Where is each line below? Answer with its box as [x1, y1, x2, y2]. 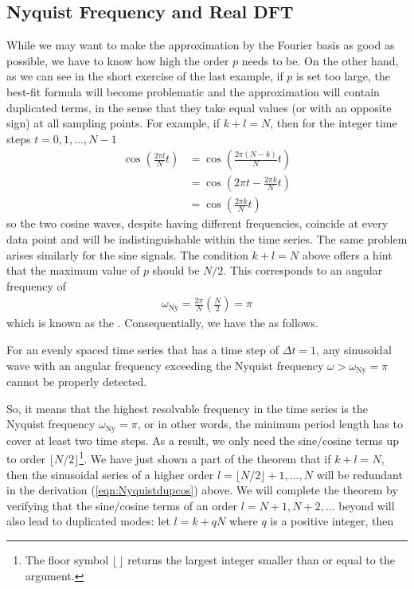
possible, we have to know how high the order [6, 52, 229, 68]
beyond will [338, 497, 395, 513]
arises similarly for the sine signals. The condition [6, 246, 248, 263]
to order [6, 450, 46, 466]
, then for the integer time [270, 115, 397, 131]
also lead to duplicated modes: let [6, 513, 170, 529]
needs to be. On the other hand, [241, 52, 399, 68]
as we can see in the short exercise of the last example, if [6, 68, 283, 84]
